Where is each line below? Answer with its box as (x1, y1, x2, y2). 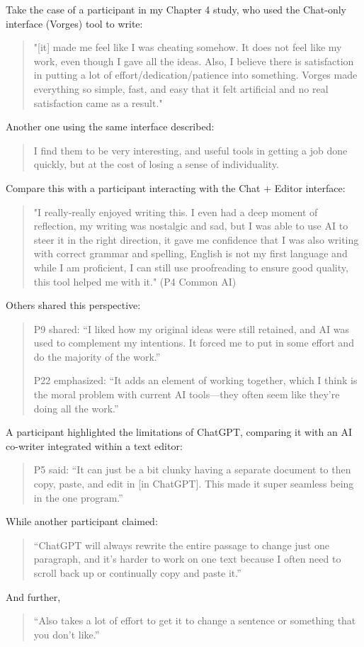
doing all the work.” (33, 400, 119, 415)
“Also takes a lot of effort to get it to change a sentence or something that (33, 613, 356, 628)
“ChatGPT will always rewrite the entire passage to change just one (33, 537, 329, 552)
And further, (6, 589, 61, 604)
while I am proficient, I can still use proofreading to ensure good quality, (33, 259, 348, 274)
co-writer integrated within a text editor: (6, 438, 183, 453)
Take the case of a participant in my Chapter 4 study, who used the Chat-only (6, 2, 346, 16)
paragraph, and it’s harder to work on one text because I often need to (33, 551, 341, 566)
